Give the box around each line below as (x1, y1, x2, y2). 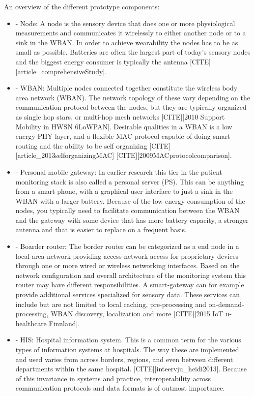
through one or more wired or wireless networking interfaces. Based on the (15, 260, 240, 271)
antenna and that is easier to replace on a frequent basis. (15, 224, 187, 235)
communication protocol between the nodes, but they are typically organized (15, 102, 247, 112)
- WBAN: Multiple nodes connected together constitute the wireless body (15, 83, 238, 93)
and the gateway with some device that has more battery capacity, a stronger (15, 214, 249, 225)
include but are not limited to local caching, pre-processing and (15, 299, 206, 309)
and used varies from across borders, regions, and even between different (15, 354, 233, 364)
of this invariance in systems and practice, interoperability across (15, 373, 211, 383)
